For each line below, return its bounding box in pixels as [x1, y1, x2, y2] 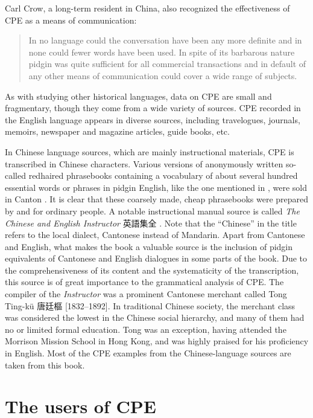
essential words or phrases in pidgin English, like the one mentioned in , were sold [5, 181, 307, 193]
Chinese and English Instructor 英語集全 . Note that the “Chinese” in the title [5, 216, 297, 229]
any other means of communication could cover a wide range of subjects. [28, 69, 297, 82]
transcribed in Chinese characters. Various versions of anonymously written [5, 157, 283, 170]
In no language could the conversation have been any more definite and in [28, 34, 302, 47]
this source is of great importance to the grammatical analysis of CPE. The [5, 275, 284, 288]
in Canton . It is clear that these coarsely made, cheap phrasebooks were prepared [5, 193, 309, 205]
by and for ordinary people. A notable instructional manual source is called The [5, 204, 300, 217]
